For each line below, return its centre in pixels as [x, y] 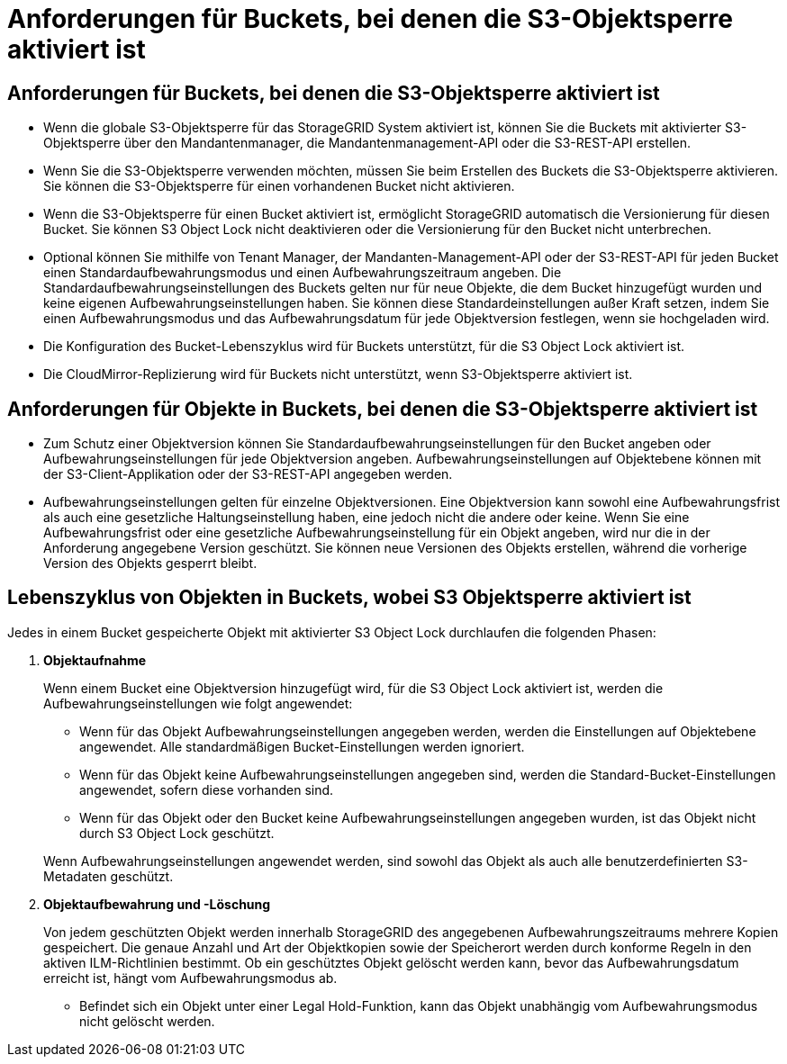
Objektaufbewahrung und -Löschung [157, 904]
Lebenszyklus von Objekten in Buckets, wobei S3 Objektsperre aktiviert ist [349, 598]
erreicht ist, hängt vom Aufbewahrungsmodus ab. [190, 978]
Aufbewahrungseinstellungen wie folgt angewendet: [198, 703]
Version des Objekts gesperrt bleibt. [150, 564]
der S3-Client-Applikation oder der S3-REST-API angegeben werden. [248, 474]
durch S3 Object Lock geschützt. [177, 833]
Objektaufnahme [95, 660]
